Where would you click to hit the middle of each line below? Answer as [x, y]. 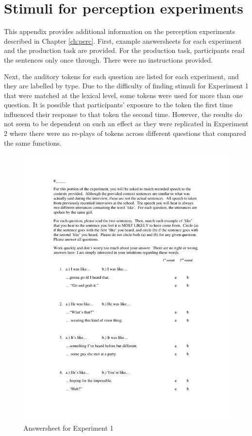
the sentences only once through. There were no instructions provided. [109, 59]
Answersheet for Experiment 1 [68, 428]
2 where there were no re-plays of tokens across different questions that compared [125, 133]
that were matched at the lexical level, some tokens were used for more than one [124, 95]
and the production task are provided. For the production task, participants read [124, 50]
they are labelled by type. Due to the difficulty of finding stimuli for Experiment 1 [126, 86]
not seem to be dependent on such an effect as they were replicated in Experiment [126, 124]
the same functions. [33, 143]
